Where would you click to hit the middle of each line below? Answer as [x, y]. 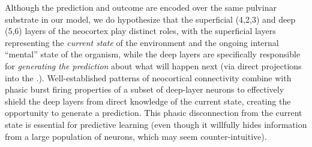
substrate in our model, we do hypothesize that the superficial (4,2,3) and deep [150, 19]
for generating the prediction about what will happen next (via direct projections [153, 65]
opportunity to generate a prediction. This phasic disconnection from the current [154, 113]
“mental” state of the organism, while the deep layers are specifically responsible [153, 54]
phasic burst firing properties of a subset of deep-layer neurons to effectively [145, 89]
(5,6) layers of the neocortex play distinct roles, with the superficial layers [140, 31]
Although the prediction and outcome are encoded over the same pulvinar [141, 7]
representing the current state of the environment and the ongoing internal [142, 42]
